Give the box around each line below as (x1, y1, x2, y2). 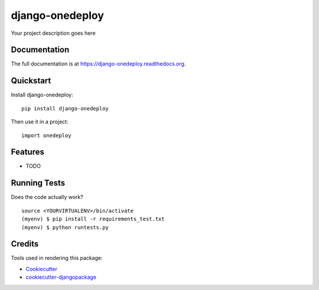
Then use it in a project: (11, 118, 69, 125)
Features (11, 147, 44, 157)
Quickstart (11, 76, 51, 86)
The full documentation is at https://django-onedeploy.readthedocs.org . (11, 60, 186, 67)
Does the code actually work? (11, 194, 84, 201)
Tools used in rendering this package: (11, 255, 103, 262)
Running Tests (11, 178, 65, 188)
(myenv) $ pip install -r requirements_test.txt (21, 216, 165, 223)
